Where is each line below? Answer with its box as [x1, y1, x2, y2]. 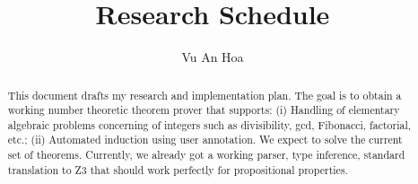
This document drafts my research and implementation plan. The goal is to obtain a [7, 87, 402, 102]
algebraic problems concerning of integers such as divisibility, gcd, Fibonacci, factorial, [7, 117, 412, 132]
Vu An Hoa [181, 48, 244, 66]
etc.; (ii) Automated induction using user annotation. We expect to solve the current [7, 132, 403, 147]
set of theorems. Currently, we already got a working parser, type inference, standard [7, 147, 405, 162]
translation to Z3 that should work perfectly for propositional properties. [7, 162, 348, 177]
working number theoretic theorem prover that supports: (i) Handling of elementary [7, 102, 400, 118]
